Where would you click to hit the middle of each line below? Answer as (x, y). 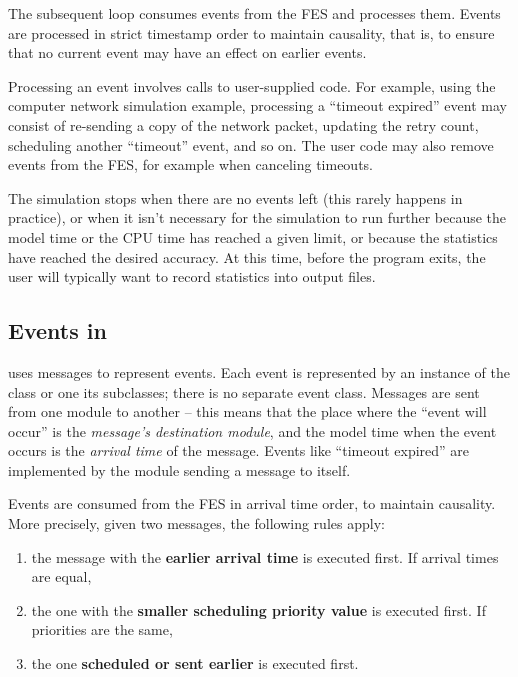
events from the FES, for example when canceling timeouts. (190, 164)
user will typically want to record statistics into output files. (192, 276)
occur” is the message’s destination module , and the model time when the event (252, 430)
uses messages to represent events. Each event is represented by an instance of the (259, 371)
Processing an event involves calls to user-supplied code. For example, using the (252, 85)
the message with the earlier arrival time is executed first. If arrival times (265, 556)
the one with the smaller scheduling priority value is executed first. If (258, 609)
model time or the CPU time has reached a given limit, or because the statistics (253, 236)
